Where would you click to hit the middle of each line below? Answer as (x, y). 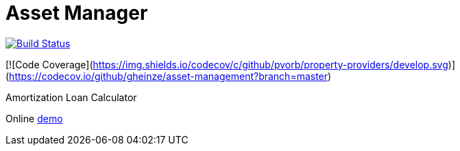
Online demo (34, 118)
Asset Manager (77, 13)
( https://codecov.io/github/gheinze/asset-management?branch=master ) (169, 76)
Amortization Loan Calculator (71, 97)
